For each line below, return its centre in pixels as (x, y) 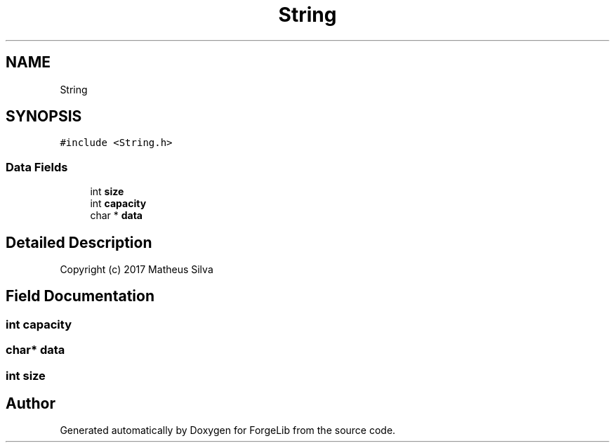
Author (31, 404)
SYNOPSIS (44, 117)
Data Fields (37, 167)
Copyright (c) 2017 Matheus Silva (137, 270)
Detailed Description (79, 242)
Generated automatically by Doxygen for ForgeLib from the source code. (228, 430)
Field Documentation (80, 296)
